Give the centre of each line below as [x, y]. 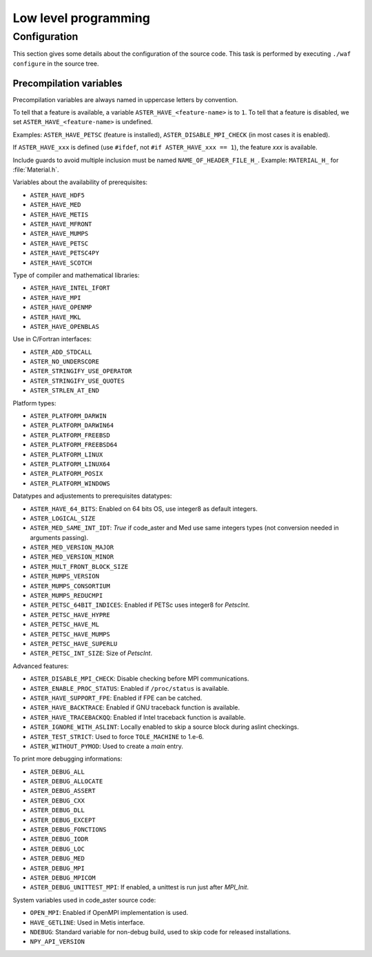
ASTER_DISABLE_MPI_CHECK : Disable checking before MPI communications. [139, 678]
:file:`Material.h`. [36, 170]
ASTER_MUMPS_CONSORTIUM [70, 586]
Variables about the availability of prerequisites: [80, 182]
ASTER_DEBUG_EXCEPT [63, 820]
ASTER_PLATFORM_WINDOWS [70, 483]
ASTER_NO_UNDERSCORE [65, 362]
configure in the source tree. [56, 63]
